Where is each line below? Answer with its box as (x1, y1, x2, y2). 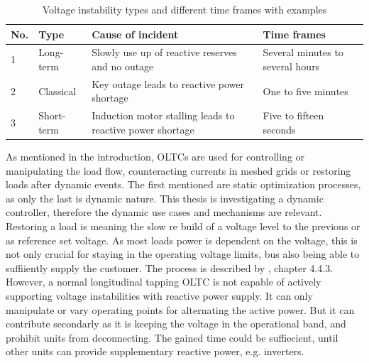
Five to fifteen (263, 108, 324, 123)
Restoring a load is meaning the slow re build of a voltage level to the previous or (6, 218, 360, 233)
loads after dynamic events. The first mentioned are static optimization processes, (6, 177, 361, 192)
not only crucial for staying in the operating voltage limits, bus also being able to (6, 246, 360, 261)
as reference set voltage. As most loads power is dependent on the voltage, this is (6, 232, 358, 247)
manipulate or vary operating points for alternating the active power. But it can (6, 302, 355, 317)
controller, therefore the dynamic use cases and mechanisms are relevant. (6, 205, 322, 220)
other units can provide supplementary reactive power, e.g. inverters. (6, 344, 304, 359)
